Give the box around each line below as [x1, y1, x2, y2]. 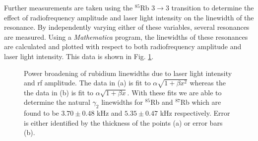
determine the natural [24, 97, 90, 107]
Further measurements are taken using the [4, 2, 133, 12]
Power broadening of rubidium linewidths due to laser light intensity [24, 68, 232, 78]
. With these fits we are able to [127, 87, 222, 97]
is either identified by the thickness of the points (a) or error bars [24, 117, 223, 128]
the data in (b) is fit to [24, 87, 94, 97]
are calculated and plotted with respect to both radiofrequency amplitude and [4, 41, 242, 52]
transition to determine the [171, 2, 254, 12]
